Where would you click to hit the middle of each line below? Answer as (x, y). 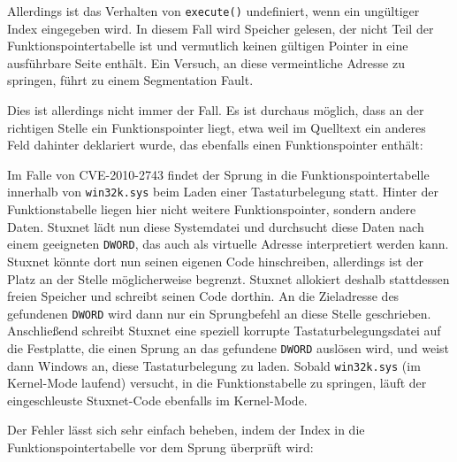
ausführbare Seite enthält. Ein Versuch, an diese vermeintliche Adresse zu (206, 62)
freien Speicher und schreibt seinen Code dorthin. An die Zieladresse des (203, 296)
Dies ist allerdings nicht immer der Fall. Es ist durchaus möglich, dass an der (216, 110)
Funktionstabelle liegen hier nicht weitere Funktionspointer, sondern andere (212, 209)
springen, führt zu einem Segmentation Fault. (130, 80)
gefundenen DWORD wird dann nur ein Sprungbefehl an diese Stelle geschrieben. (219, 313)
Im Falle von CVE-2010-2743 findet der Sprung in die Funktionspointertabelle (218, 174)
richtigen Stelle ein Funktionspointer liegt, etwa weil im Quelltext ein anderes (217, 127)
